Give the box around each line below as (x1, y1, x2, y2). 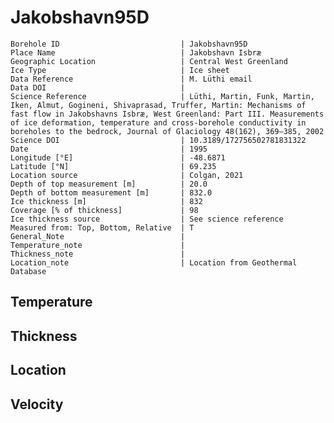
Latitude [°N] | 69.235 (10, 161, 217, 171)
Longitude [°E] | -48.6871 (10, 152, 226, 163)
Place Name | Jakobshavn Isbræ (10, 47, 262, 58)
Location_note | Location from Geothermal (10, 257, 298, 268)
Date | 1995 (10, 144, 208, 154)
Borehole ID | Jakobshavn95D (10, 39, 248, 49)
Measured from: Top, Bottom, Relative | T (10, 222, 195, 233)
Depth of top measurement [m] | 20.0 (10, 179, 208, 189)
